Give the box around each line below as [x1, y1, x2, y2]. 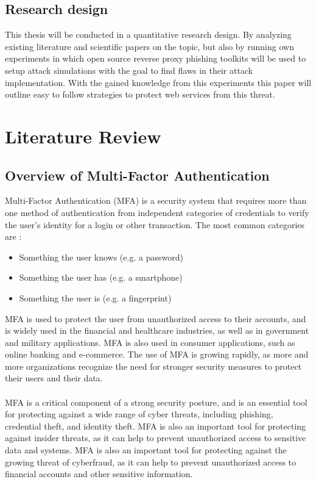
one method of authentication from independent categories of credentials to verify [5, 206, 309, 218]
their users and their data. [5, 372, 103, 384]
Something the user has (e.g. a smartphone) [19, 271, 183, 284]
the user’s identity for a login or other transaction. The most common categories [5, 218, 305, 231]
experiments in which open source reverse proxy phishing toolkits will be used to [5, 52, 306, 65]
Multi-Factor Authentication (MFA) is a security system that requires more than [5, 194, 307, 207]
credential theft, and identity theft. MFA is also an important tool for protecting [5, 419, 306, 432]
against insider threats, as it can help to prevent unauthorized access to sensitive [5, 431, 306, 444]
